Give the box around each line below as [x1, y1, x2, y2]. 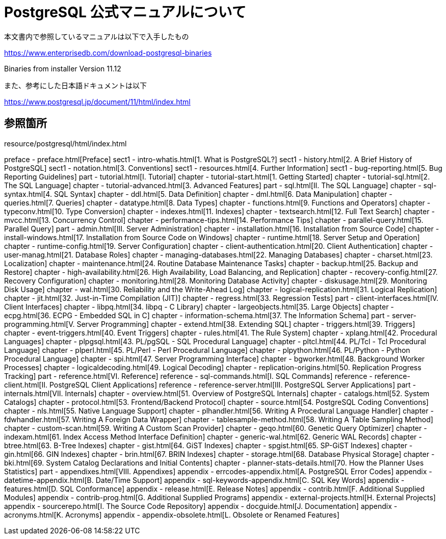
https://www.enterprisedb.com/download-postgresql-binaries [4, 48, 212, 57]
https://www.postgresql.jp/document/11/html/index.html [4, 97, 191, 106]
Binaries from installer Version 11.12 [4, 64, 121, 73]
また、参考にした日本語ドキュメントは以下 [4, 81, 147, 90]
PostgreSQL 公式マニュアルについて [4, 4, 246, 21]
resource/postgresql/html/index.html [4, 139, 127, 148]
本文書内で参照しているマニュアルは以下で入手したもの [4, 32, 189, 41]
